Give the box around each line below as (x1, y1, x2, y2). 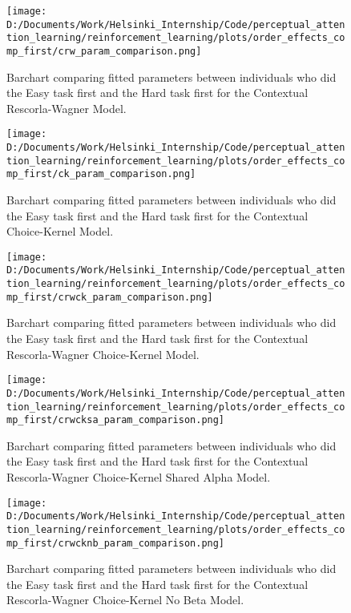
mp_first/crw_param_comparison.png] (6, 45, 202, 57)
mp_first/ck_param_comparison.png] (6, 168, 196, 180)
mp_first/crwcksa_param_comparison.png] (6, 414, 225, 426)
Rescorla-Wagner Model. (6, 99, 127, 116)
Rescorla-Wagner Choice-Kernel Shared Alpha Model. (6, 469, 271, 486)
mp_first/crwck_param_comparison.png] (6, 291, 213, 303)
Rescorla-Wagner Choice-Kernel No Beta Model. (6, 591, 244, 608)
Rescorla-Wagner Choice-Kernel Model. (6, 345, 200, 362)
